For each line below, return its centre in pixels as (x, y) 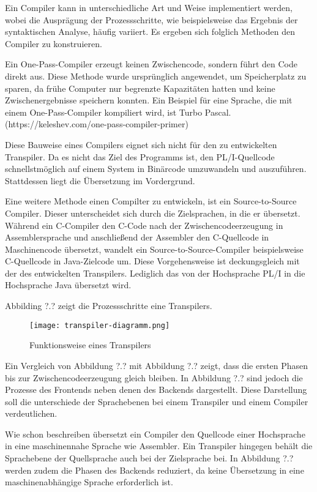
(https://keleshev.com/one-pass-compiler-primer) (97, 124)
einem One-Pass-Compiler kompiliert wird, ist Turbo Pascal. (118, 112)
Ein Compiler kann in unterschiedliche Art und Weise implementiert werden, (149, 7)
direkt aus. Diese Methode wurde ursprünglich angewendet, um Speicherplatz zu (156, 76)
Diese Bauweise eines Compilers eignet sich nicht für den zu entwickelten (141, 144)
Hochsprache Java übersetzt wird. (68, 285)
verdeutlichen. (31, 413)
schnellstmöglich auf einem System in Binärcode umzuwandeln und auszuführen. (156, 169)
